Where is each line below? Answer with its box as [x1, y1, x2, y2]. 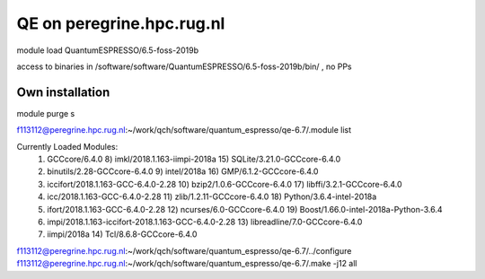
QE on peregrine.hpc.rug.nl [16, 13, 225, 33]
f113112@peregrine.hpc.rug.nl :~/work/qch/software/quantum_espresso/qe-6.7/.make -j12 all [16, 258, 357, 269]
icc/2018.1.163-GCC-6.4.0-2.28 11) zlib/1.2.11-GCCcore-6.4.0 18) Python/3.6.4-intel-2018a [47, 191, 377, 202]
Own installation [16, 84, 110, 100]
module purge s [16, 108, 75, 118]
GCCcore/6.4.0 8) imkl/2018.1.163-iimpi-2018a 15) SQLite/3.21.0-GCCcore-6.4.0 [47, 153, 341, 165]
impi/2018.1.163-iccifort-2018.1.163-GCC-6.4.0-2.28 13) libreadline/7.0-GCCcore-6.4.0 [47, 216, 363, 227]
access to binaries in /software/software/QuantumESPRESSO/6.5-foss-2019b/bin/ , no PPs [16, 61, 352, 72]
